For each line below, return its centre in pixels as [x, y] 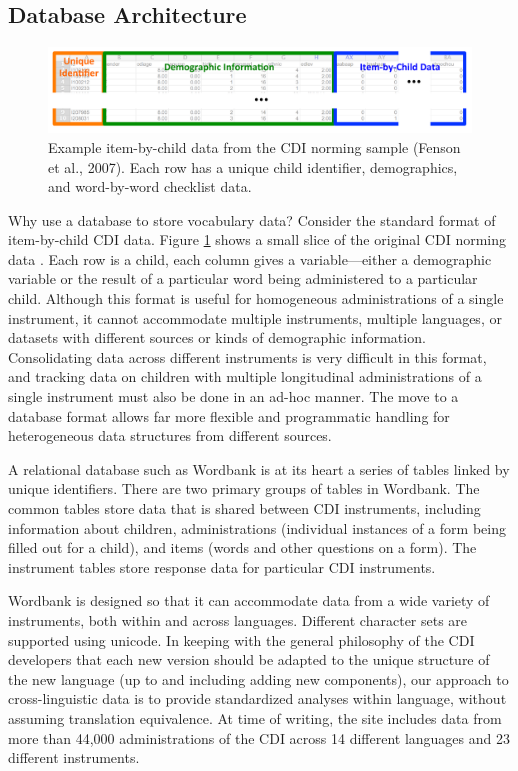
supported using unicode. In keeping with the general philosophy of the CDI [241, 639]
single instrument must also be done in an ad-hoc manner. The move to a [233, 396]
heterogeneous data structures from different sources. [170, 435]
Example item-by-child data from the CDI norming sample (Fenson [254, 146]
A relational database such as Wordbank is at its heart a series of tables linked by [259, 468]
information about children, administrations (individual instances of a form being [257, 527]
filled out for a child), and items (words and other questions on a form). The [242, 547]
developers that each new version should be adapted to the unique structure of [249, 659]
